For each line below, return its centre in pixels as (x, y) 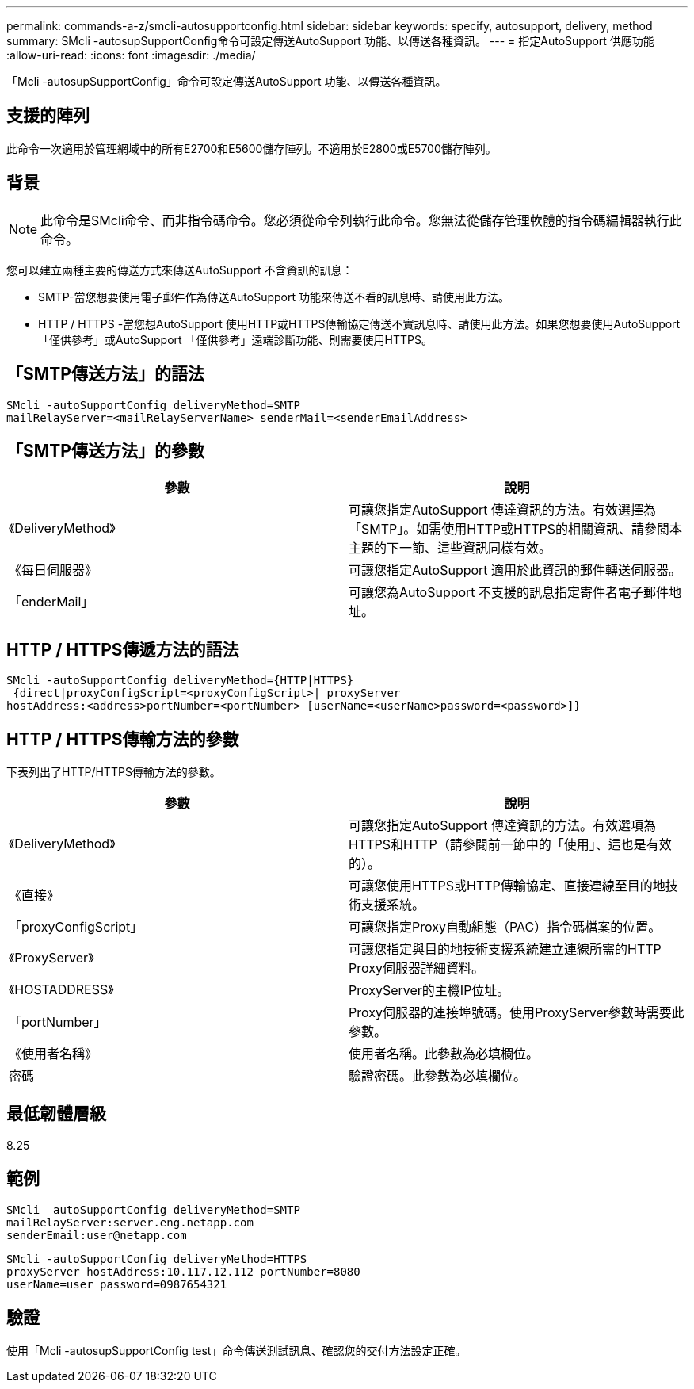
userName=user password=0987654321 (117, 1284)
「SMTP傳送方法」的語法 (105, 374)
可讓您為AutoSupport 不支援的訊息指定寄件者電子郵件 (509, 593)
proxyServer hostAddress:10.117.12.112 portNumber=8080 (183, 1271)
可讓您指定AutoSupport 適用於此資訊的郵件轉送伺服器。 (515, 570)
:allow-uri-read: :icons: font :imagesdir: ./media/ (131, 55)
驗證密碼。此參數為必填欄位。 (438, 1076)
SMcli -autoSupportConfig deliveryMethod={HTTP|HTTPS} (180, 681)
